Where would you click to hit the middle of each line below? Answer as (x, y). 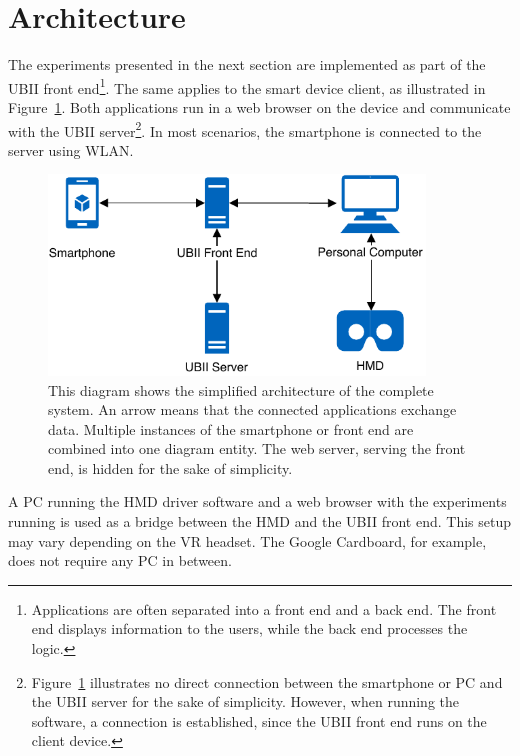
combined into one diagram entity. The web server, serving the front (257, 448)
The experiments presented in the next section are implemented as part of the (247, 64)
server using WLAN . (71, 149)
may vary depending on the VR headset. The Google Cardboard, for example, (247, 540)
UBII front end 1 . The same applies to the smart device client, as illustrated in (247, 86)
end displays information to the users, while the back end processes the (249, 628)
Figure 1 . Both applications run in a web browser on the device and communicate (259, 106)
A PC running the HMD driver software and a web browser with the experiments (257, 501)
